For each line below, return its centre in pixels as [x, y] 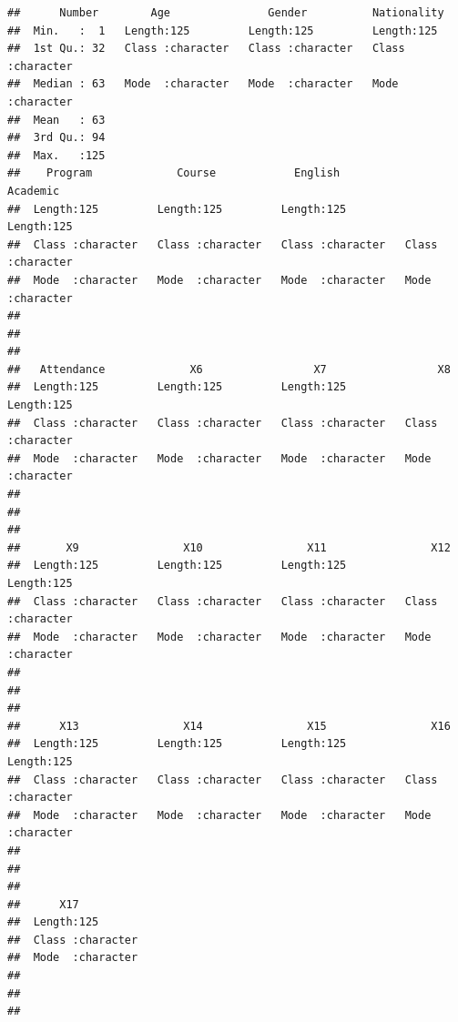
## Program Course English [174, 173]
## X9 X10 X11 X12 [229, 547]
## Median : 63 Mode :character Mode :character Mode [203, 84]
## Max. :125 [56, 155]
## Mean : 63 [56, 120]
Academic [34, 191]
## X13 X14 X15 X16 [229, 726]
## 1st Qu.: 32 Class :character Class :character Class [206, 49]
